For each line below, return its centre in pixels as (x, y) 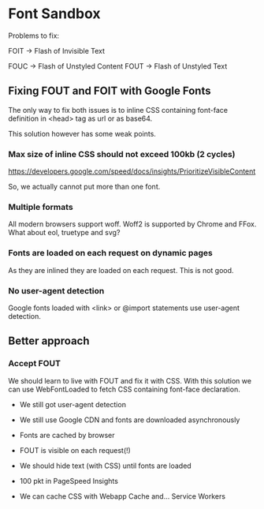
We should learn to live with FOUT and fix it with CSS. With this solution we (130, 380)
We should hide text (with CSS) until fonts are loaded (105, 466)
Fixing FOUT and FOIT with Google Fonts (110, 91)
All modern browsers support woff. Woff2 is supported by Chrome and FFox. (132, 224)
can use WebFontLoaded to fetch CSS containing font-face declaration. (124, 389)
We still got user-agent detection (73, 404)
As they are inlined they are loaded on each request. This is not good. (121, 270)
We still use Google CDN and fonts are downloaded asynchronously (130, 420)
